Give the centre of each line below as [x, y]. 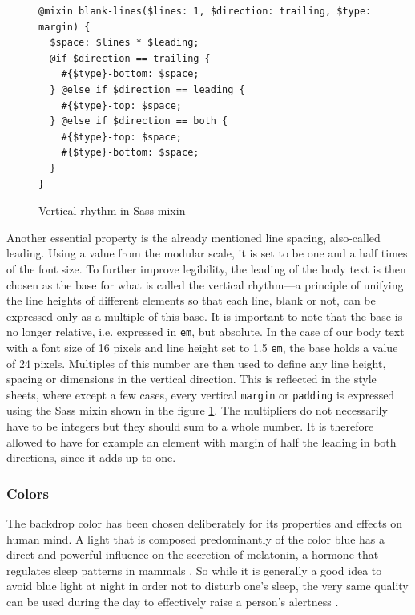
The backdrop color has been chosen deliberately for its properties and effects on [205, 523]
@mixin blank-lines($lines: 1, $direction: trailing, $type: [205, 11]
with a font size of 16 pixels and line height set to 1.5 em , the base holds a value [202, 347]
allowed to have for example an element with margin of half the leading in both [201, 441]
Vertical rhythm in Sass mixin [112, 210]
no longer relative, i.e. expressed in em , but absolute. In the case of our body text [205, 332]
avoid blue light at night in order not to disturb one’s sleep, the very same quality [207, 586]
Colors [28, 493]
